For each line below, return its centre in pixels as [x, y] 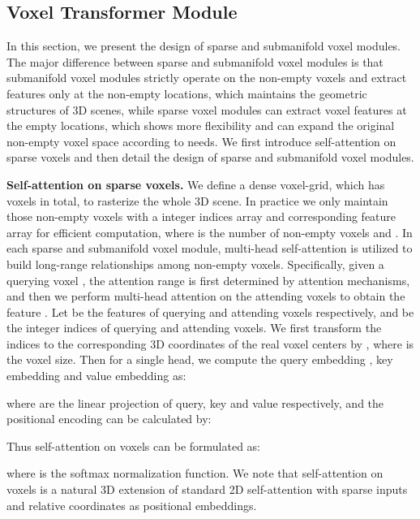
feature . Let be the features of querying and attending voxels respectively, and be [210, 311]
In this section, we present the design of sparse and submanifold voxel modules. [204, 46]
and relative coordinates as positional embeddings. [132, 505]
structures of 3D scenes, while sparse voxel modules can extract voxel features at [207, 109]
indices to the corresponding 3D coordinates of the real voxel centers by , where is [210, 343]
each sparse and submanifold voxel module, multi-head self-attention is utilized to [210, 248]
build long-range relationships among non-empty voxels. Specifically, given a [195, 264]
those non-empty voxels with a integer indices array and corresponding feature [201, 216]
